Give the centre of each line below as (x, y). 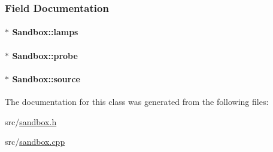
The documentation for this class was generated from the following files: (137, 102)
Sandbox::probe (45, 55)
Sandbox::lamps (45, 32)
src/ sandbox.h (31, 121)
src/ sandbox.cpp (35, 142)
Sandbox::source (46, 78)
